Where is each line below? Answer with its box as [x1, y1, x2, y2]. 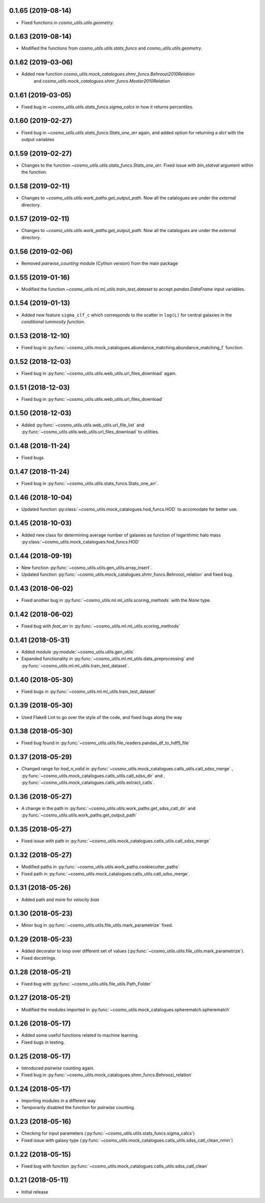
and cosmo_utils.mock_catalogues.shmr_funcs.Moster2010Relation [33, 78, 170, 84]
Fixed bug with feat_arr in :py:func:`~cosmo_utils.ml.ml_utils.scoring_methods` [21, 623, 180, 629]
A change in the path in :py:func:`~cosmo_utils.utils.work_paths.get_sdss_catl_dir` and [21, 806, 196, 812]
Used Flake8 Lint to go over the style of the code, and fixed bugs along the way [21, 714, 183, 720]
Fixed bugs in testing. [21, 1039, 65, 1045]
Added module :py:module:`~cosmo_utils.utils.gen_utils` [21, 649, 134, 655]
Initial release [21, 1189, 49, 1195]
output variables [21, 136, 54, 142]
